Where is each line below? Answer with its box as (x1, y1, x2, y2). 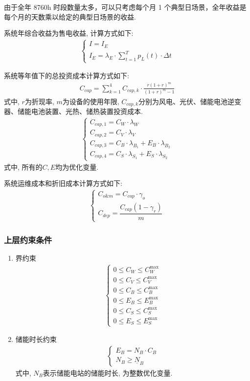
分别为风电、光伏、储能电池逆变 (138, 96, 241, 106)
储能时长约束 (15, 334, 57, 344)
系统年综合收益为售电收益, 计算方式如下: (4, 28, 134, 38)
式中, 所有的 (4, 161, 43, 172)
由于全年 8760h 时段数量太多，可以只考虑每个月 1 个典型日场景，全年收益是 (4, 2, 247, 12)
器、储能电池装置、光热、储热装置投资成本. (4, 106, 143, 116)
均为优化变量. (55, 161, 99, 172)
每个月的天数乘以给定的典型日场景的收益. (4, 11, 136, 22)
